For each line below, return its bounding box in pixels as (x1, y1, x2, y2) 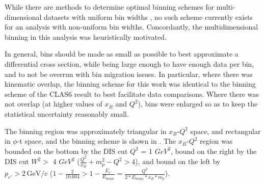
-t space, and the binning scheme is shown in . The (17, 136, 176, 146)
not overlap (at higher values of (5, 98, 102, 109)
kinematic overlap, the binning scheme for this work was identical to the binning (5, 78, 256, 89)
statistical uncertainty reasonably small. (5, 108, 129, 119)
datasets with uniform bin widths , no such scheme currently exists (44, 11, 253, 22)
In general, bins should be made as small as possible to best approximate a (5, 48, 238, 59)
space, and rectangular (190, 125, 261, 136)
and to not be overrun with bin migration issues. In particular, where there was (5, 68, 253, 79)
